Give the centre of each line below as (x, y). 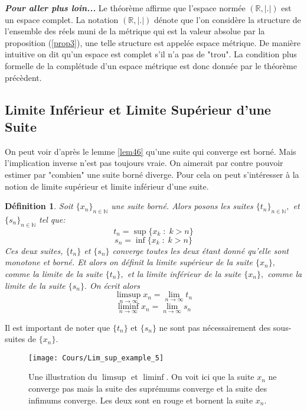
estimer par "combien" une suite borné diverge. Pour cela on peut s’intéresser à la (152, 174)
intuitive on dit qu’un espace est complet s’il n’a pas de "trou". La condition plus (151, 54)
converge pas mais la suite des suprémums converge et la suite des (148, 388)
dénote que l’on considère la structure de (228, 19)
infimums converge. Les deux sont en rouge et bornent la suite (141, 400)
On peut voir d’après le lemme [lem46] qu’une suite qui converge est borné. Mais (151, 151)
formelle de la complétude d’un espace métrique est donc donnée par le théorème (151, 65)
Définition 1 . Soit (39, 206)
